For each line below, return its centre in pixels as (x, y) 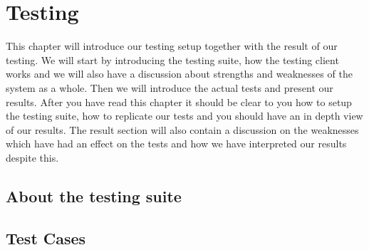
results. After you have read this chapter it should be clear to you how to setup (179, 101)
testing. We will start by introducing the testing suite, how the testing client (172, 59)
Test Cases (46, 238)
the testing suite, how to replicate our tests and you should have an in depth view (184, 116)
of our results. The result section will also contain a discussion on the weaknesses (182, 129)
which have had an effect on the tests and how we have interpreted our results (176, 144)
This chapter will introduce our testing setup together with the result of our (172, 46)
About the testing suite (94, 196)
